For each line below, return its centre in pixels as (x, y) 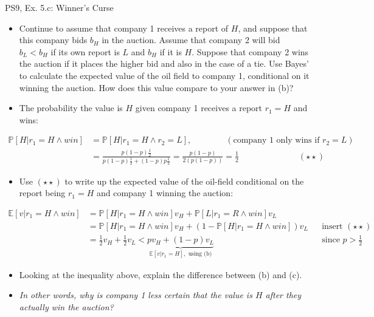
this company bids (53, 40)
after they (283, 295)
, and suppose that (273, 28)
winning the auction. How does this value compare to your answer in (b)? (156, 87)
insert (332, 226)
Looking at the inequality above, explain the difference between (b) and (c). (161, 274)
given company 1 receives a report (199, 108)
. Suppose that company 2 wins (250, 51)
